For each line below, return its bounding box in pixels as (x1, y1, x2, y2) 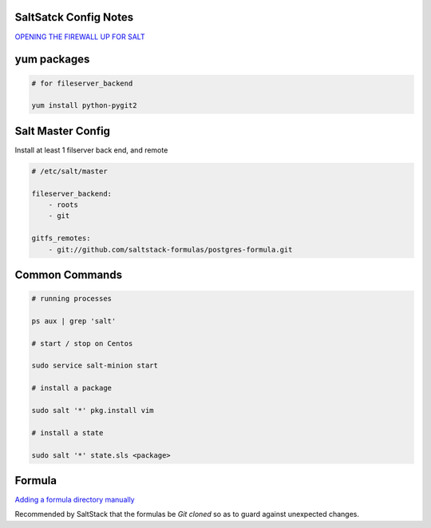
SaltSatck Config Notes (14, 10, 134, 24)
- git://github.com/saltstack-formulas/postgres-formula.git (48, 244, 293, 254)
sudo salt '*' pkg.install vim (31, 406, 155, 415)
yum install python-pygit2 (31, 101, 137, 110)
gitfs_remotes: (31, 234, 91, 243)
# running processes (31, 294, 112, 304)
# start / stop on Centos (31, 339, 133, 347)
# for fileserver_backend (31, 78, 133, 88)
